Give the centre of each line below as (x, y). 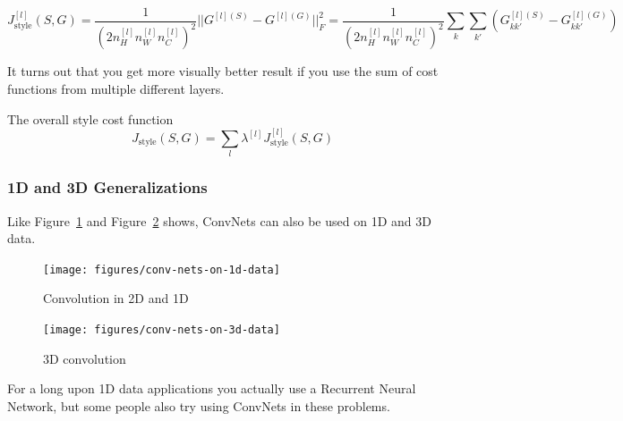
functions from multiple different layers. (116, 88)
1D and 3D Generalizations (107, 187)
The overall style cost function (90, 118)
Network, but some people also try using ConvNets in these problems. (199, 405)
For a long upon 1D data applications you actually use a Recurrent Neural (212, 388)
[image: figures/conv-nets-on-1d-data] (162, 269)
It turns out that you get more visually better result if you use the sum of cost (223, 71)
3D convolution (85, 358)
